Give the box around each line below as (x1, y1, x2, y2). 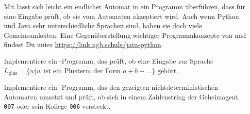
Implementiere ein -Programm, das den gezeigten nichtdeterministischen (4, 82, 218, 92)
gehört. (157, 65, 179, 75)
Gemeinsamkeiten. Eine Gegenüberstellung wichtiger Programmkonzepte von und (4, 30, 246, 40)
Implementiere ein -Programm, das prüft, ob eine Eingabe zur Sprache (4, 55, 214, 65)
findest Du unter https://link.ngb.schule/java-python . (4, 39, 163, 49)
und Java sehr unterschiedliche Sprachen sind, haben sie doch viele (4, 20, 202, 31)
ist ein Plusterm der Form (44, 65, 121, 75)
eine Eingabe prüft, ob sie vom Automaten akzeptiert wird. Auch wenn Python (4, 11, 239, 21)
